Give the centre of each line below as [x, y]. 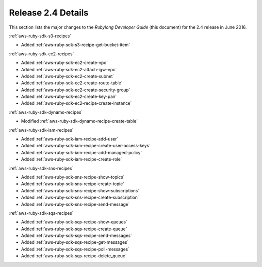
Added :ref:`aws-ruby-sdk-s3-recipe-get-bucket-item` [76, 45]
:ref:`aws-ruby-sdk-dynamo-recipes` [46, 112]
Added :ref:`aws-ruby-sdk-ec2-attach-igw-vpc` [69, 69]
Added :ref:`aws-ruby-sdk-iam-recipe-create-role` [72, 159]
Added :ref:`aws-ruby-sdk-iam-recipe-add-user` [70, 139]
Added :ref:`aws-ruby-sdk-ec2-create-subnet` [67, 76]
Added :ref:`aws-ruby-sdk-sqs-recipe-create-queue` [74, 229]
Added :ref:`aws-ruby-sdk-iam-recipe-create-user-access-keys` [86, 146]
